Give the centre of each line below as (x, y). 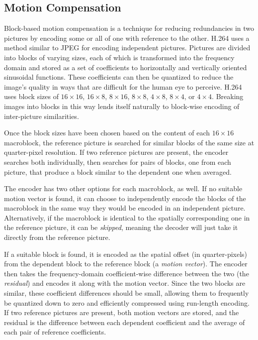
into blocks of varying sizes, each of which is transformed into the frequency (119, 57)
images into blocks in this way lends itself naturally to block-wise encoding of (122, 106)
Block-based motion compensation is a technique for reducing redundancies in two (129, 28)
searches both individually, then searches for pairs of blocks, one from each (118, 162)
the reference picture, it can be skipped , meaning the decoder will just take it (121, 227)
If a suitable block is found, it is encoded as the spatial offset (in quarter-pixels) (126, 254)
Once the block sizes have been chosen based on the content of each (107, 133)
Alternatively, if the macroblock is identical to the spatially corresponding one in (127, 217)
